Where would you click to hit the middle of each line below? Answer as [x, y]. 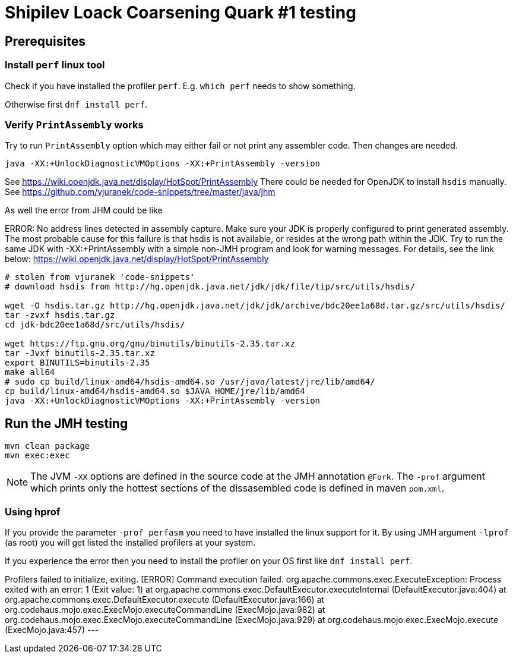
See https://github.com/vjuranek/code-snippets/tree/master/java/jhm [140, 192]
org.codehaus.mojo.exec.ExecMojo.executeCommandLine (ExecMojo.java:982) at [165, 609]
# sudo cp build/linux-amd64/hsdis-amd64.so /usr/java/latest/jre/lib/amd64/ [190, 382]
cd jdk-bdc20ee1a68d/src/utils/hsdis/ [95, 325]
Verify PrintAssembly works [74, 125]
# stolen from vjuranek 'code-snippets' [100, 277]
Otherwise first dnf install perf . [76, 104]
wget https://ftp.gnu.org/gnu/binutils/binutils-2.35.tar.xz [150, 344]
